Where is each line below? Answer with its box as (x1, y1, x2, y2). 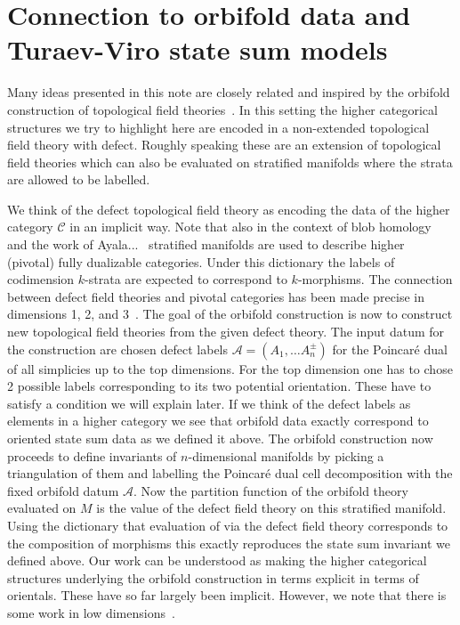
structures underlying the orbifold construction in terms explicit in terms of (7, 568, 419, 587)
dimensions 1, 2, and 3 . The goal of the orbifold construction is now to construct (7, 304, 453, 323)
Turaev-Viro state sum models (7, 31, 388, 68)
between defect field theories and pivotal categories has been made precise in (7, 287, 424, 305)
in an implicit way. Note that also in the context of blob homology (69, 217, 432, 236)
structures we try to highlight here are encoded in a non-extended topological (7, 118, 430, 136)
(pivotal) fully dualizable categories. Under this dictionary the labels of (7, 252, 395, 271)
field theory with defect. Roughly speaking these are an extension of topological (7, 135, 441, 154)
